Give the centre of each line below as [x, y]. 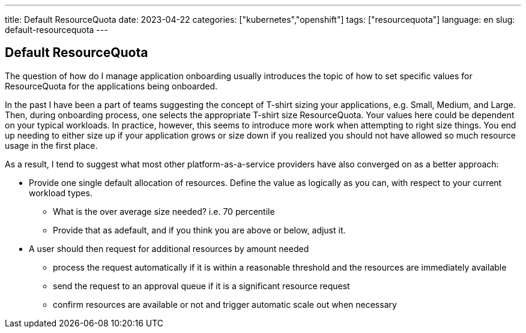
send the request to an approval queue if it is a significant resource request [201, 286]
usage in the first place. [51, 145]
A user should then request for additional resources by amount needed [169, 248]
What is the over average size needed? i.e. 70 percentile [164, 211]
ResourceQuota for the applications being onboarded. [111, 86]
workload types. [61, 193]
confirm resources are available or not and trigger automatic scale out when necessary [225, 304]
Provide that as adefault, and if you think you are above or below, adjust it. [199, 230]
